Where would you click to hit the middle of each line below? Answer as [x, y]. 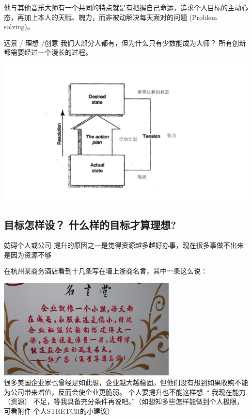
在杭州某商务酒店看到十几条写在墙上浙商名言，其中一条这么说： [106, 271]
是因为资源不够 [28, 254]
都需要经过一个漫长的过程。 [48, 52]
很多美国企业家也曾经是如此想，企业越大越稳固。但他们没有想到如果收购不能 [126, 382]
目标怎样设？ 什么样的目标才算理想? [90, 225]
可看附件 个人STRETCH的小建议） [59, 411]
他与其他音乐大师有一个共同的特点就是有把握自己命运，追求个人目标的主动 [123, 7]
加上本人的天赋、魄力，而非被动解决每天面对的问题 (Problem [120, 17]
